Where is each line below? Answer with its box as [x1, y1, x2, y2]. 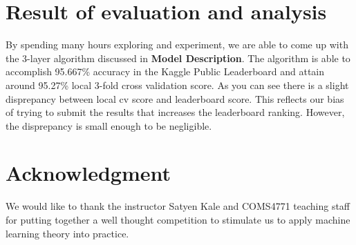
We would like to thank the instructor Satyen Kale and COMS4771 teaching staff [6, 199, 350, 213]
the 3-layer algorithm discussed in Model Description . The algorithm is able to [6, 50, 350, 65]
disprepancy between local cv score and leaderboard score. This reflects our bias [6, 91, 344, 106]
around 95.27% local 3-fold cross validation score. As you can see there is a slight [6, 77, 349, 92]
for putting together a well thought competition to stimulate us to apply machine [6, 213, 350, 226]
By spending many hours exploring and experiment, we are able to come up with [6, 37, 348, 52]
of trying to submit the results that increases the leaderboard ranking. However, [6, 105, 345, 119]
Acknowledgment [6, 159, 171, 187]
